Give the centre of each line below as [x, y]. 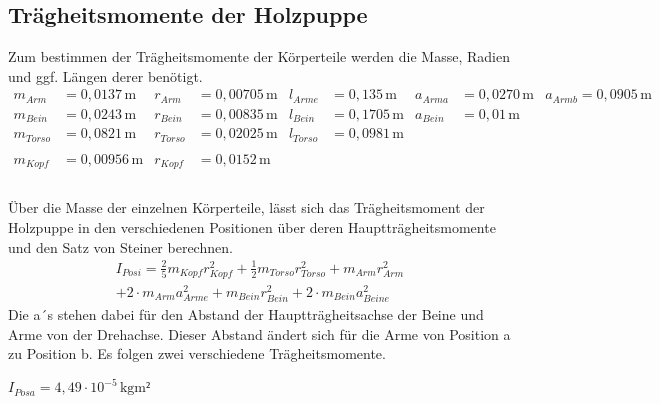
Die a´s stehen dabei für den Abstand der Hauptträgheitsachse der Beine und [246, 314]
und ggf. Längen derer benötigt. [105, 75]
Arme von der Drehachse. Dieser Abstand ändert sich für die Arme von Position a [259, 333]
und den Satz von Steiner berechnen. [120, 246]
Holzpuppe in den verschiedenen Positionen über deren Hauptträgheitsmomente [252, 227]
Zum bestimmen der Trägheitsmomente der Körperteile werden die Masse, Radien [259, 56]
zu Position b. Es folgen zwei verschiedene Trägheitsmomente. [197, 353]
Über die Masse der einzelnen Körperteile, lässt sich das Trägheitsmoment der [246, 207]
